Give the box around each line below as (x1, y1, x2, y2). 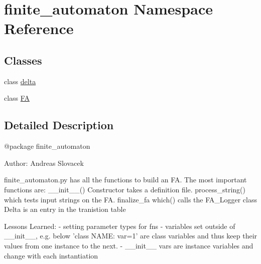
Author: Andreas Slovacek (4, 157, 84, 168)
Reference (4, 18, 74, 39)
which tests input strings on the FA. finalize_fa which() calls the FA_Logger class (4, 194, 257, 204)
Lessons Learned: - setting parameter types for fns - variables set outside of (4, 220, 235, 231)
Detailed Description (4, 117, 114, 133)
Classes (4, 52, 42, 68)
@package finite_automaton (4, 141, 90, 151)
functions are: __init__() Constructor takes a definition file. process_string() (4, 184, 245, 194)
